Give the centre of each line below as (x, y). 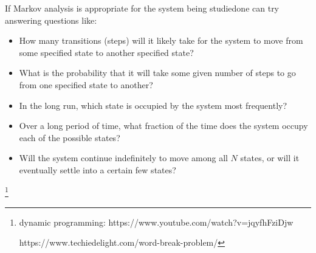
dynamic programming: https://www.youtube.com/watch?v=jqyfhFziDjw (156, 222)
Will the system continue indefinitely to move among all (123, 158)
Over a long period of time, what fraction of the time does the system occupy (163, 126)
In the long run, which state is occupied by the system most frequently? (153, 105)
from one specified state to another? (86, 84)
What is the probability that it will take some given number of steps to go (157, 73)
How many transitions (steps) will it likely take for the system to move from (161, 40)
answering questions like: (51, 20)
